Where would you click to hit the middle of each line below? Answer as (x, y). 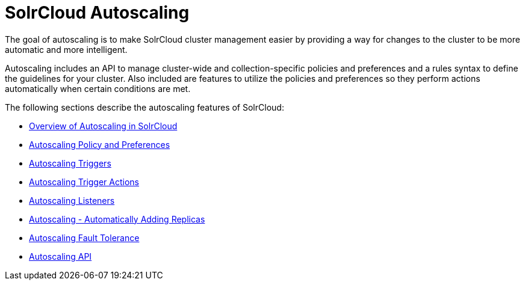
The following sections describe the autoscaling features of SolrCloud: (144, 107)
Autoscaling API (61, 256)
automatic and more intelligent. (66, 49)
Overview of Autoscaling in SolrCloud (103, 126)
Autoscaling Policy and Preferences (100, 144)
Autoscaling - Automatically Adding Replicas (117, 219)
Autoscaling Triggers (70, 163)
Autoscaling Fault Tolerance (84, 237)
